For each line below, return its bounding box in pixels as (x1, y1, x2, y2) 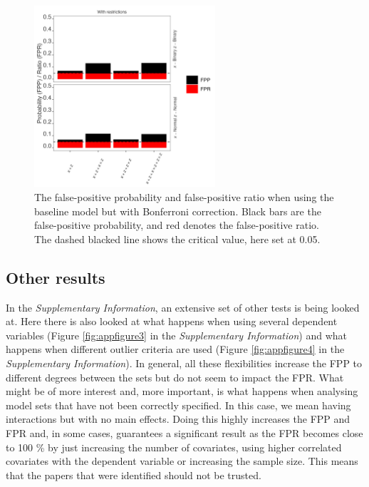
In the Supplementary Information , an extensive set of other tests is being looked (6, 299, 360, 314)
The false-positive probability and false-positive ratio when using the (34, 189, 334, 204)
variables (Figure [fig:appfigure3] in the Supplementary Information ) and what (6, 327, 348, 342)
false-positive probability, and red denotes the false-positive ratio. (34, 217, 319, 232)
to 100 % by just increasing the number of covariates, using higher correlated (6, 439, 342, 454)
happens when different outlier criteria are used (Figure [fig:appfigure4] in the (6, 342, 345, 357)
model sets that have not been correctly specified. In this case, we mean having (6, 397, 351, 412)
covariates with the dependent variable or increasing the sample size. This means (6, 453, 358, 468)
